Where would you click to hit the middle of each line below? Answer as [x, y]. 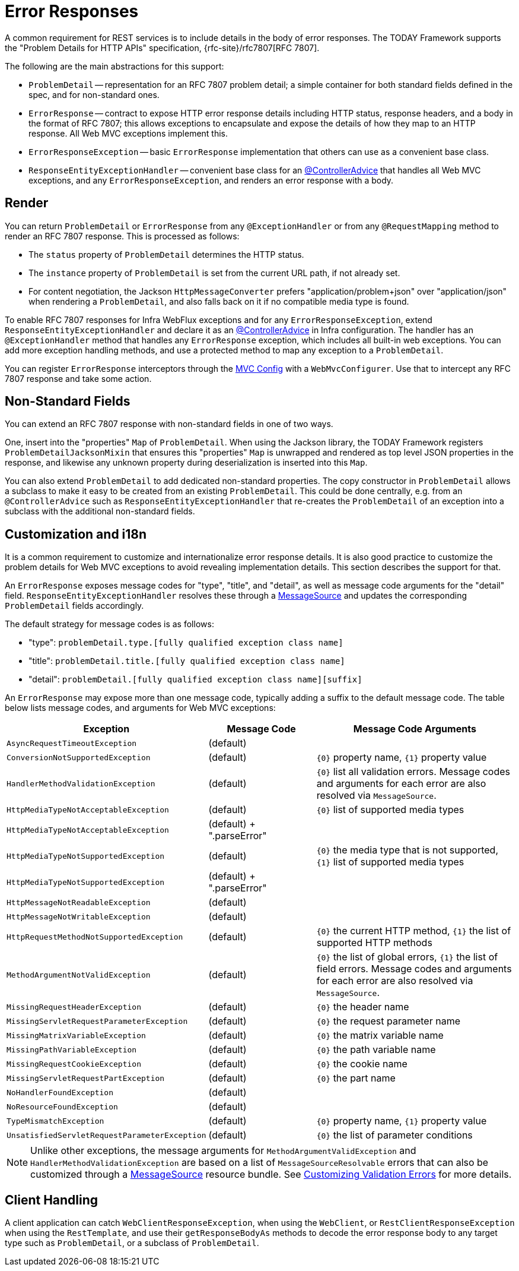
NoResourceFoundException [62, 1106]
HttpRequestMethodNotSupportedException [95, 937]
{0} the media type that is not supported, [407, 850]
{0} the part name [356, 1078]
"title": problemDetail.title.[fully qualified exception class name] [187, 661]
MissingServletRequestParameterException [97, 1021]
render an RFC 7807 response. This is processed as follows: [122, 236]
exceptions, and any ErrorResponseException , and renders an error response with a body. [211, 180]
